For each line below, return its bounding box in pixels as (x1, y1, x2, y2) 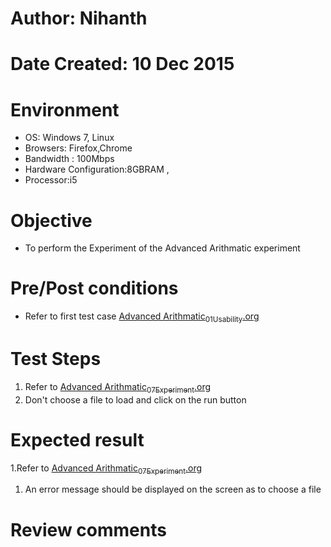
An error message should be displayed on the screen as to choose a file (24, 483, 322, 496)
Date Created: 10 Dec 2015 (10, 53, 235, 76)
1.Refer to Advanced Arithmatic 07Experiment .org (10, 462, 203, 476)
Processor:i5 (24, 174, 78, 186)
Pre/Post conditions (10, 277, 179, 300)
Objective (10, 209, 93, 232)
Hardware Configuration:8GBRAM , (24, 163, 170, 176)
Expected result (10, 428, 145, 451)
